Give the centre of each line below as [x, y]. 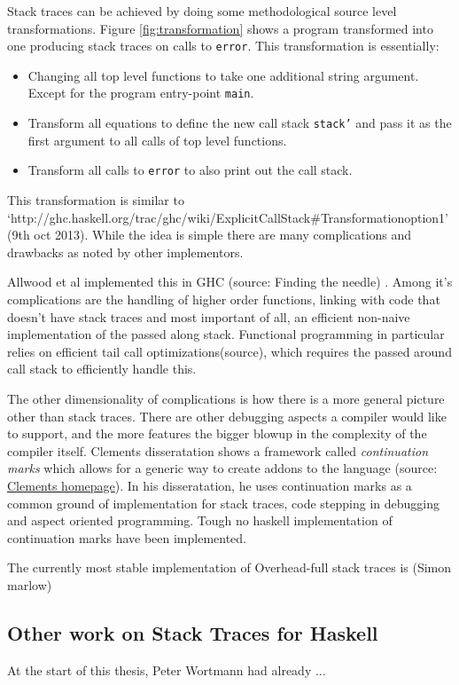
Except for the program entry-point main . [141, 93]
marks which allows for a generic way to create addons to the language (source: [222, 468]
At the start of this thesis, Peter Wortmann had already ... [167, 669]
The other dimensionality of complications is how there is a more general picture [226, 398]
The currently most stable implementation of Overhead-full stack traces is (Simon [229, 567]
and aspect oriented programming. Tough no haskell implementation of [200, 520]
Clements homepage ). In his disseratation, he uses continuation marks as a [210, 485]
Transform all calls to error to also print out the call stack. [190, 170]
